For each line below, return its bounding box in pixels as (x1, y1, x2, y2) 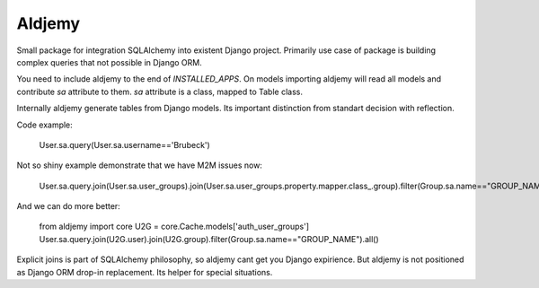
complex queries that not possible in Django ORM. (16, 57, 202, 67)
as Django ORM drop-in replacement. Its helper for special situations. (16, 266, 273, 277)
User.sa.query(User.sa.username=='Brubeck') (39, 139, 210, 150)
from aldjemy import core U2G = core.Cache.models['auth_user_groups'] (39, 221, 310, 232)
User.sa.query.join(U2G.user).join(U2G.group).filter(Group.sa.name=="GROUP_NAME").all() (39, 233, 379, 244)
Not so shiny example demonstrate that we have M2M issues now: (16, 160, 262, 170)
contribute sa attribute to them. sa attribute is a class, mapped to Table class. (16, 86, 303, 97)
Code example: (16, 119, 74, 130)
